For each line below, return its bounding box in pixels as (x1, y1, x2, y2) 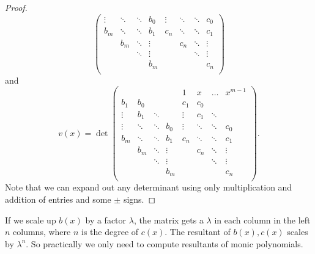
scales (287, 225, 308, 238)
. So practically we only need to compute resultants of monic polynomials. (26, 237, 303, 250)
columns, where (13, 225, 71, 238)
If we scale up (5, 213, 56, 226)
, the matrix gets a (133, 213, 204, 226)
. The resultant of (165, 225, 231, 238)
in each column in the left (214, 213, 311, 226)
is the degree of (81, 225, 139, 238)
